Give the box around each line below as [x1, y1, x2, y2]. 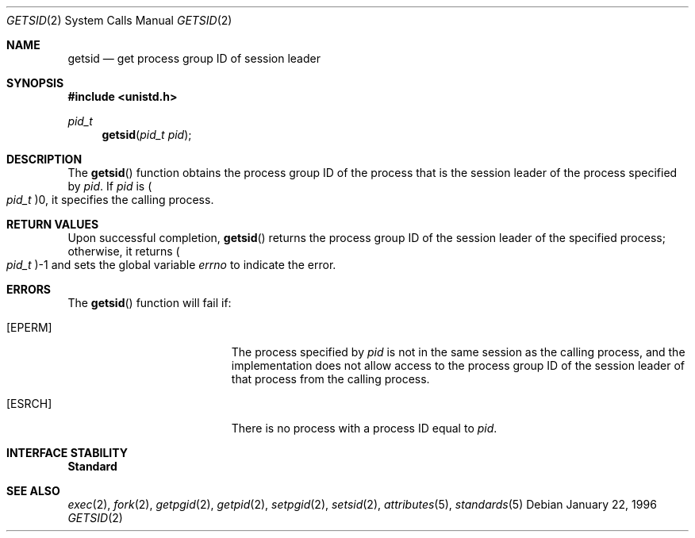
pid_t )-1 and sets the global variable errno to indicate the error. [6, 258, 336, 271]
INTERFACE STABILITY [6, 446, 128, 459]
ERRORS [6, 282, 52, 296]
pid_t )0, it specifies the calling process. [6, 193, 214, 206]
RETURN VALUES [6, 217, 99, 231]
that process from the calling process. [231, 372, 430, 386]
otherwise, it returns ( [67, 244, 180, 258]
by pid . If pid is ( [67, 179, 152, 193]
